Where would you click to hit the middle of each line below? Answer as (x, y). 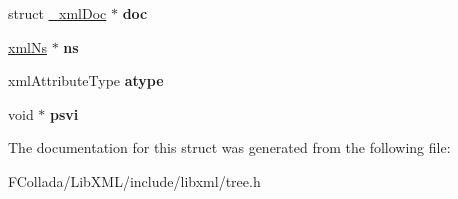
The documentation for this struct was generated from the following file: (229, 147)
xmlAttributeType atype (86, 80)
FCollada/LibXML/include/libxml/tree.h (134, 180)
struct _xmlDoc (57, 13)
